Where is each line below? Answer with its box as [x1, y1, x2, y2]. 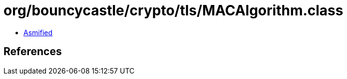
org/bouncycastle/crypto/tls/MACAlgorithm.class [3, 2, 344, 19]
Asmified [23, 28, 53, 37]
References [3, 45, 62, 58]
